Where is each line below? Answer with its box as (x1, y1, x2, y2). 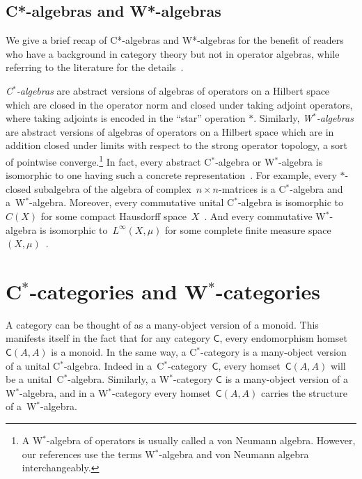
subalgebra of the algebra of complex (34, 181, 191, 196)
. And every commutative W (204, 208, 326, 223)
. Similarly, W (253, 111, 313, 125)
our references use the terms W (22, 446, 155, 461)
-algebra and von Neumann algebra (159, 446, 309, 461)
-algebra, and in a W (19, 385, 109, 400)
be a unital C (6, 372, 64, 386)
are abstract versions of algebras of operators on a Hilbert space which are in (6, 124, 334, 139)
